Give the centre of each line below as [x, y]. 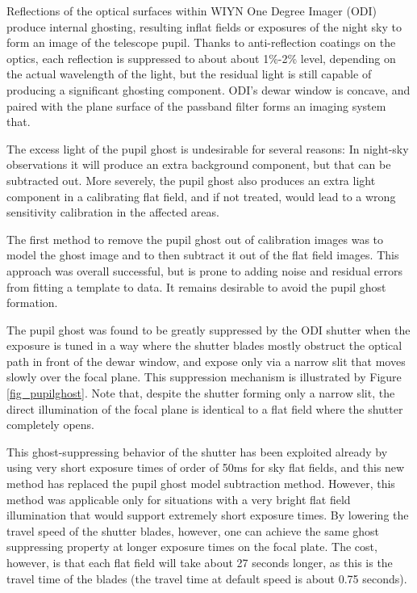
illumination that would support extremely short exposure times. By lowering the [208, 515]
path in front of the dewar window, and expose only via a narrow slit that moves [206, 361]
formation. [32, 303]
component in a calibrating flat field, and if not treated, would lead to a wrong [201, 196]
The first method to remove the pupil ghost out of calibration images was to [195, 239]
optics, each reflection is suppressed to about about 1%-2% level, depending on [201, 58]
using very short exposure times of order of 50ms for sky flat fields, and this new [206, 467]
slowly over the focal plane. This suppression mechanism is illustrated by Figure [204, 377]
